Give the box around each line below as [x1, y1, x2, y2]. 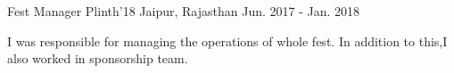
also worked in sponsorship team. [7, 49, 188, 68]
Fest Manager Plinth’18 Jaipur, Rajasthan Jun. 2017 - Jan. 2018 [7, 2, 360, 20]
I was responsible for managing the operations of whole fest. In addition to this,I [7, 31, 448, 50]
